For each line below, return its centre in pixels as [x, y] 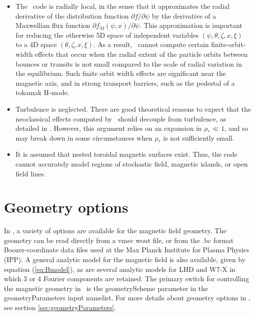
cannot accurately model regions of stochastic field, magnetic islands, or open [132, 163]
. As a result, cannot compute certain [151, 44]
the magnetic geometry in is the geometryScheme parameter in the [106, 288]
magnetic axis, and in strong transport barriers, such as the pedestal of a [125, 83]
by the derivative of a [184, 15]
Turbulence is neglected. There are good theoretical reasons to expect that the [133, 109]
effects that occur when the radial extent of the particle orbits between [141, 54]
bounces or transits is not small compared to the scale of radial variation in [129, 63]
